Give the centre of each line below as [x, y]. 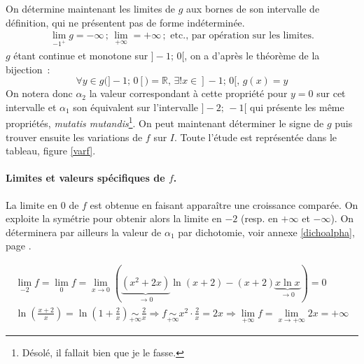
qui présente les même [297, 107]
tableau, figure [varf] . [51, 151]
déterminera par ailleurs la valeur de [84, 232]
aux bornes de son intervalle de [253, 8]
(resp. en [259, 218]
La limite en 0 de [42, 204]
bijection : [28, 69]
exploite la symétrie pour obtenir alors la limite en [114, 218]
